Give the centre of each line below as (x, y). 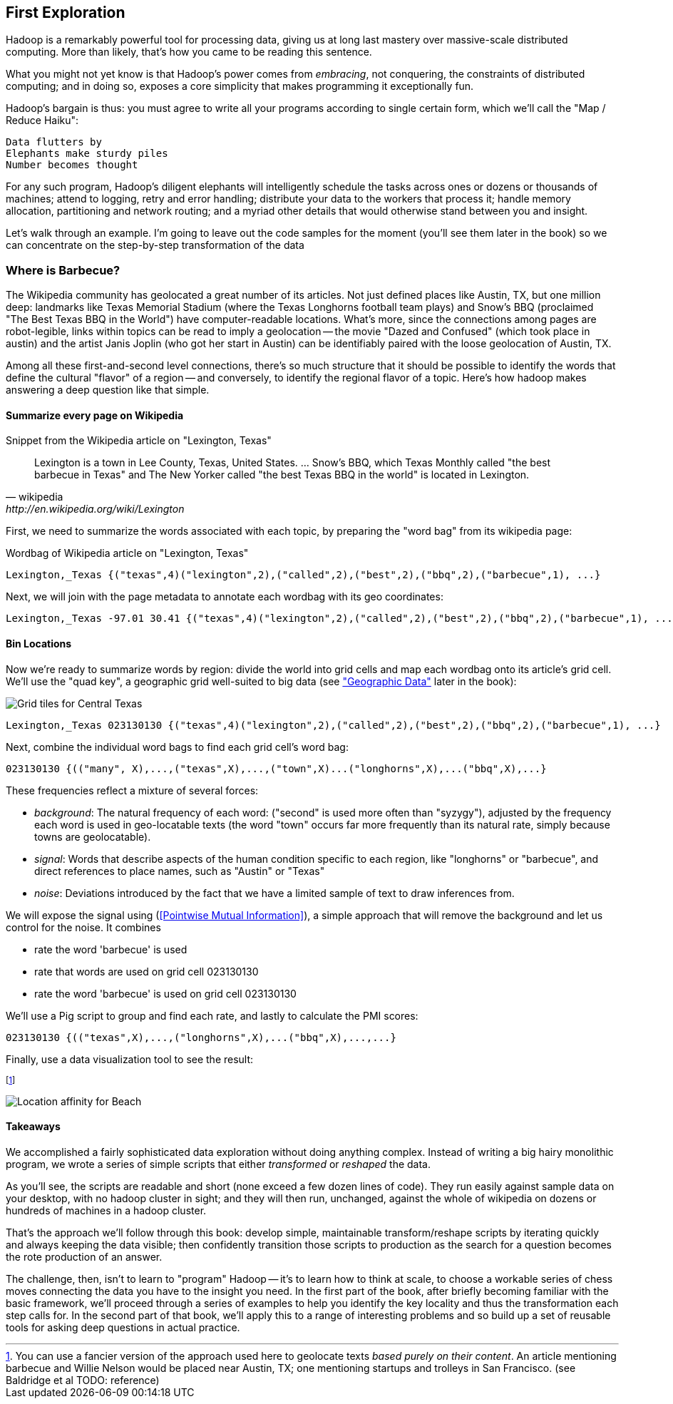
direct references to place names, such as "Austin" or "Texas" (180, 871)
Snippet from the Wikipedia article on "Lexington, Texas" (139, 441)
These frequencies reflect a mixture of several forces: (132, 790)
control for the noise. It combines (83, 927)
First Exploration (66, 12)
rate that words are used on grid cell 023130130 (147, 971)
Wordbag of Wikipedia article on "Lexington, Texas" (127, 553)
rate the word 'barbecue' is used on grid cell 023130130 (165, 993)
